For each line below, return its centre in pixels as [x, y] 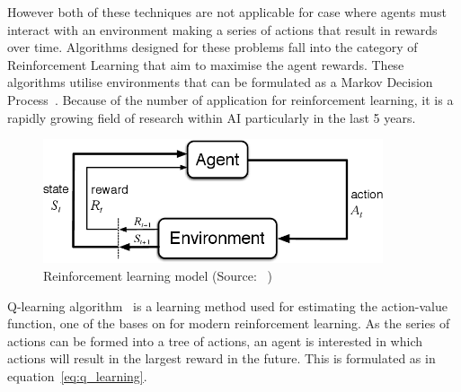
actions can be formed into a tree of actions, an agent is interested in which [215, 340]
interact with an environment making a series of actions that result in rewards [222, 29]
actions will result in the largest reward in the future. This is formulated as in [222, 358]
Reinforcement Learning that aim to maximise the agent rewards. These [206, 64]
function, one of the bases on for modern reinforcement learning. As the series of [229, 323]
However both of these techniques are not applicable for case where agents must [227, 12]
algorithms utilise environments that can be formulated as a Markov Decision [220, 82]
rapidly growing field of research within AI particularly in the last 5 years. [212, 117]
